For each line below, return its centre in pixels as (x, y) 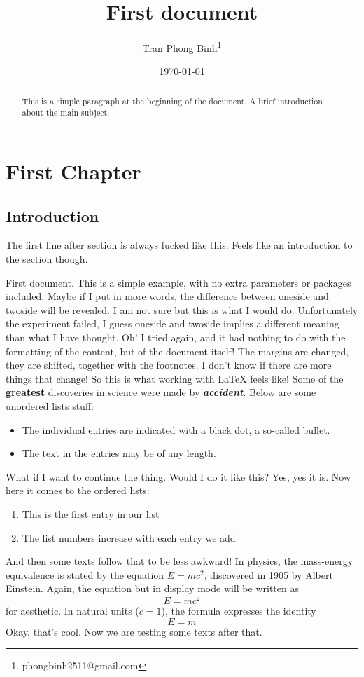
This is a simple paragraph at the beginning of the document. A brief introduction (172, 101)
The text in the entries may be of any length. (119, 453)
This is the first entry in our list (91, 513)
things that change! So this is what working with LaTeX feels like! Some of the (175, 378)
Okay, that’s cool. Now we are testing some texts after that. (134, 631)
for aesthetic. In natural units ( (72, 611)
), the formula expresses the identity (239, 611)
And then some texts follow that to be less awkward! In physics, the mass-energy (180, 561)
